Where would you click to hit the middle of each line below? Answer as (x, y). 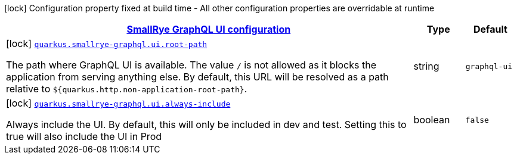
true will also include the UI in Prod (84, 136)
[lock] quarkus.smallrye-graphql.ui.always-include (118, 103)
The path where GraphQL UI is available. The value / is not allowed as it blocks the (191, 65)
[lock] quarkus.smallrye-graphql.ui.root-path (107, 43)
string (426, 66)
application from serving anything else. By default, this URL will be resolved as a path (197, 77)
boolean (432, 120)
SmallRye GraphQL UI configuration (209, 29)
